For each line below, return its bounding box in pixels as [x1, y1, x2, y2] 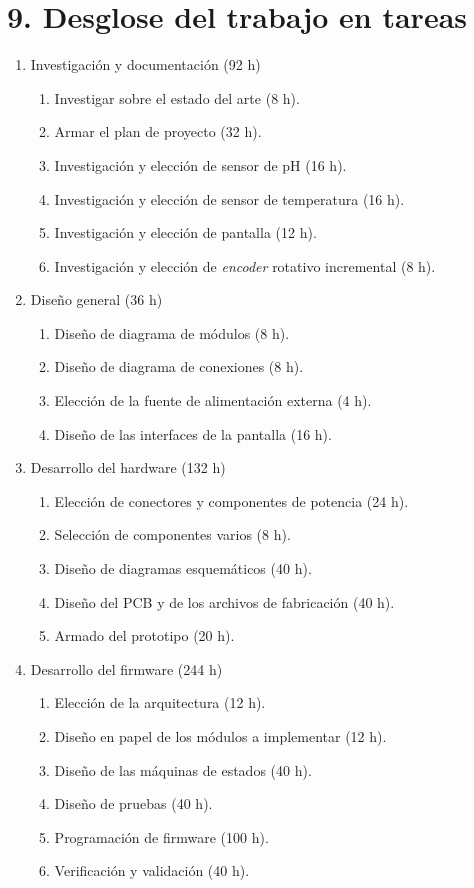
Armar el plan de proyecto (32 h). [54, 121, 262, 142]
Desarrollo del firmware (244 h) [30, 658, 223, 679]
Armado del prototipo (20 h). [54, 625, 235, 646]
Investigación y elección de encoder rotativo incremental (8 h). [54, 255, 436, 276]
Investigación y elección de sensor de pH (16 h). [54, 154, 347, 175]
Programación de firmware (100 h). [54, 826, 269, 847]
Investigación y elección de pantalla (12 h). [54, 222, 317, 243]
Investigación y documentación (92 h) [30, 54, 261, 75]
